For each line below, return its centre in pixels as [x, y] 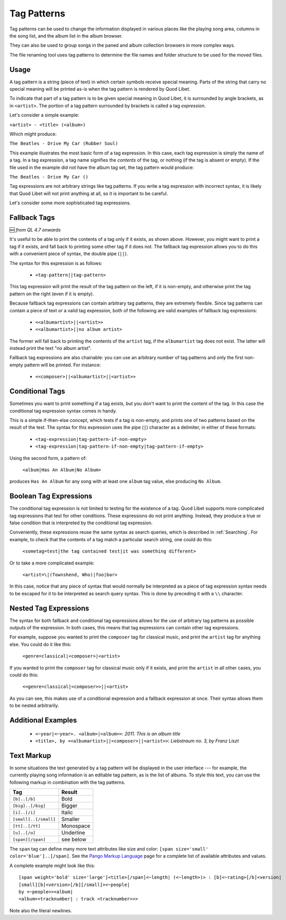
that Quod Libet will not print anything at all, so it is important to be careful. [89, 193]
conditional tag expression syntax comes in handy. [63, 411]
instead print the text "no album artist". [51, 348]
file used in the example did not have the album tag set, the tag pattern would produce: [102, 167]
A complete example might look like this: [52, 865]
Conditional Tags [37, 391]
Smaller [70, 819]
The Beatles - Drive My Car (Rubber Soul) [64, 144]
